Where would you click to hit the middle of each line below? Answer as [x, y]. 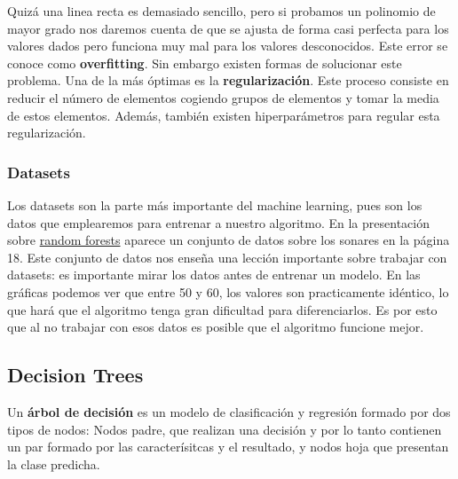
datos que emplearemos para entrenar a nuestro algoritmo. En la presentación [218, 222]
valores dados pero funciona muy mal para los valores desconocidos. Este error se [228, 46]
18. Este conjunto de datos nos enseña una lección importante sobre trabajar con [227, 257]
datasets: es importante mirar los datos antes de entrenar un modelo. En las [214, 275]
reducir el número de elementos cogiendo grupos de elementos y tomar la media [223, 97]
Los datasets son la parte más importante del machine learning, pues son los [215, 204]
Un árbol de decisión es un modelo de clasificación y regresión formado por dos [229, 411]
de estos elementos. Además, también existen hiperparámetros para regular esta [224, 115]
